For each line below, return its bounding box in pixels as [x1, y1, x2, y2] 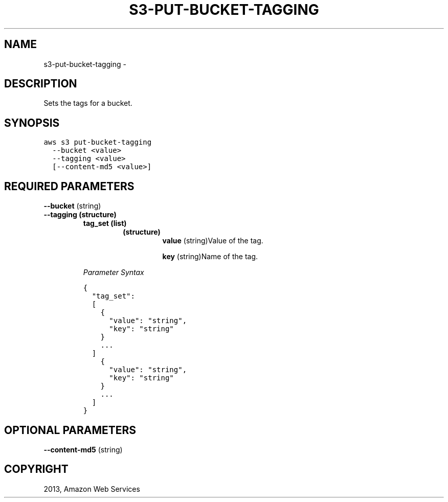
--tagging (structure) [43, 210, 117, 219]
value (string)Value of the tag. [162, 236, 263, 245]
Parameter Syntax [83, 268, 144, 277]
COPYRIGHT [4, 463, 69, 476]
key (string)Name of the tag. [162, 252, 258, 261]
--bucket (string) [43, 201, 101, 211]
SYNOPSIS [4, 116, 60, 129]
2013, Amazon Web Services [43, 484, 140, 493]
